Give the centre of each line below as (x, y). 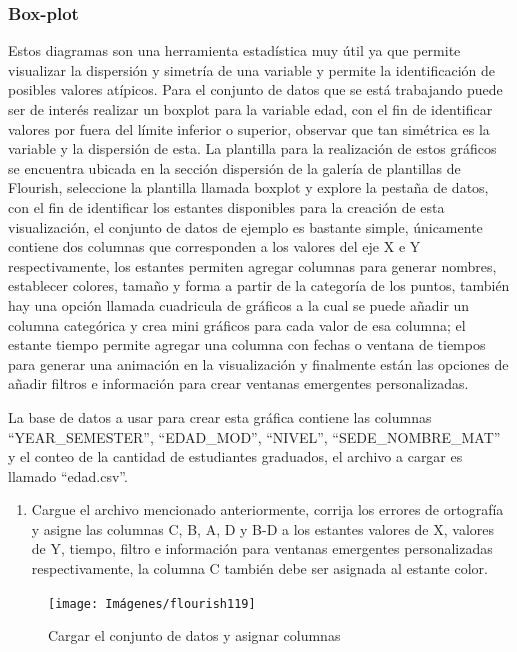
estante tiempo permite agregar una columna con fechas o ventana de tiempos (247, 344)
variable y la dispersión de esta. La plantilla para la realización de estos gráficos (252, 148)
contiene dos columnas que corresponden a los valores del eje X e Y (214, 246)
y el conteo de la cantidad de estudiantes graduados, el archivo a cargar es (235, 456)
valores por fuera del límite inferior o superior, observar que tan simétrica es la (249, 128)
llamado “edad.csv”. (68, 475)
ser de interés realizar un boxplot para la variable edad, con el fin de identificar (250, 109)
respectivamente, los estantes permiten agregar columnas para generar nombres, (252, 265)
